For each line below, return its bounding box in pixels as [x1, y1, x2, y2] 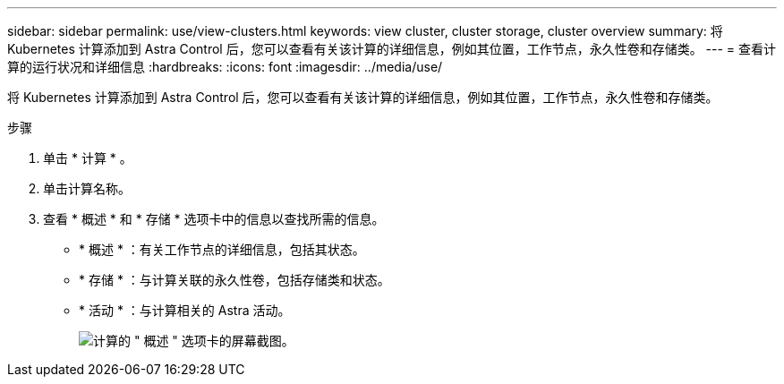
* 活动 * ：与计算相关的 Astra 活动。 [79, 303, 291, 318]
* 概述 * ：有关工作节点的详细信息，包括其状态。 [79, 242, 365, 257]
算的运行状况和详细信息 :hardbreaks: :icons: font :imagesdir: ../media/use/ [7, 59, 443, 74]
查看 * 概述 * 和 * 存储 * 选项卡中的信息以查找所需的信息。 [43, 211, 385, 226]
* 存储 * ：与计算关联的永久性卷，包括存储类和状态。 [79, 272, 390, 287]
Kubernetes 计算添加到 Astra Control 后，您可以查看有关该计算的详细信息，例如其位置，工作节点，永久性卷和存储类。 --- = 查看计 [7, 41, 777, 56]
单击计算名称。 [43, 181, 131, 196]
